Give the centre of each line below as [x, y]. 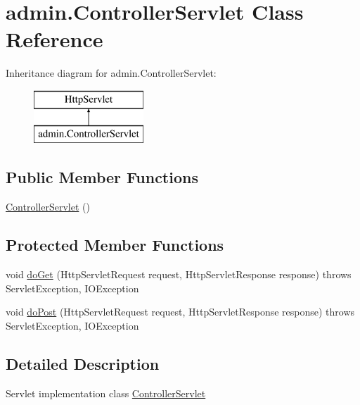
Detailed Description [83, 363]
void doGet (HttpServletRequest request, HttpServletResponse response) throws [179, 274]
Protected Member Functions [115, 245]
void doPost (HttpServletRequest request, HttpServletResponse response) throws [180, 312]
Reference [54, 39]
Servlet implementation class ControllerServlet [106, 393]
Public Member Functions [102, 177]
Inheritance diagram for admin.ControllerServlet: [111, 73]
